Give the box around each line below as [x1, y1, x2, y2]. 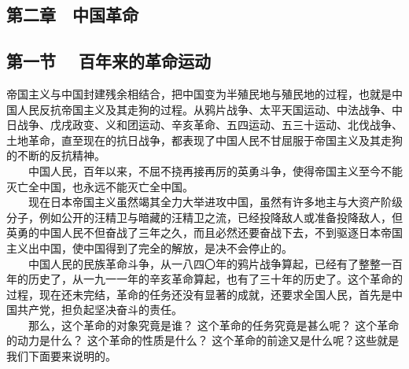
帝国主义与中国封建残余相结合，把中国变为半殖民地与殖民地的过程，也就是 [6, 85, 392, 101]
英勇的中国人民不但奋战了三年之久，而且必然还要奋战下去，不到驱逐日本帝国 [6, 224, 403, 241]
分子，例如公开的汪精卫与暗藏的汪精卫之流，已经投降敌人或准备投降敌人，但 [6, 208, 403, 225]
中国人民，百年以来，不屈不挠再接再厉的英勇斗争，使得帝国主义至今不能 [28, 162, 403, 179]
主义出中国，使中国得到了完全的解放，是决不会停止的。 [6, 239, 293, 256]
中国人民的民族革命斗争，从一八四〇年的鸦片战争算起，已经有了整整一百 [28, 255, 403, 271]
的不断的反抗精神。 [6, 147, 105, 164]
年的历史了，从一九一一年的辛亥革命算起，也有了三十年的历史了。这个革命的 [6, 271, 403, 287]
